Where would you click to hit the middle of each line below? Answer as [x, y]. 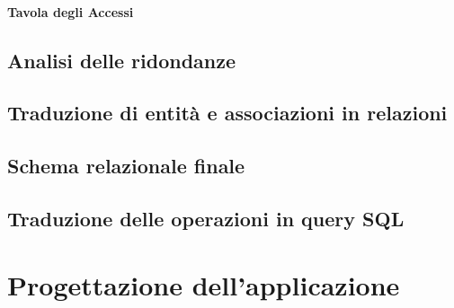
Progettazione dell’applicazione [204, 284]
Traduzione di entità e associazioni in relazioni [227, 113]
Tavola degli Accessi [71, 11]
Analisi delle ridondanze [122, 60]
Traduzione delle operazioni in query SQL [206, 218]
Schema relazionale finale [126, 166]
